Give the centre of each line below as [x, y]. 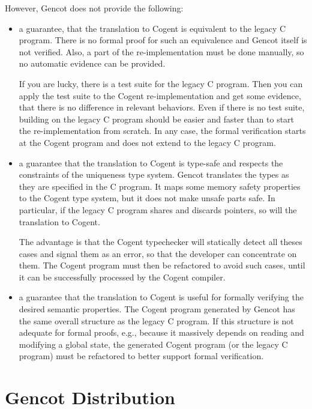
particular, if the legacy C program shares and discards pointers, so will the [158, 209]
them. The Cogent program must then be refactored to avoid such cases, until [162, 265]
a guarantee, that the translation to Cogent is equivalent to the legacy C [152, 28]
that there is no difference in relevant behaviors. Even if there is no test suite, [162, 107]
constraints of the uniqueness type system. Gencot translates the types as [154, 174]
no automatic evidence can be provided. [92, 63]
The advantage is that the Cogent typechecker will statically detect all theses [160, 242]
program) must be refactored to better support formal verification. [141, 356]
